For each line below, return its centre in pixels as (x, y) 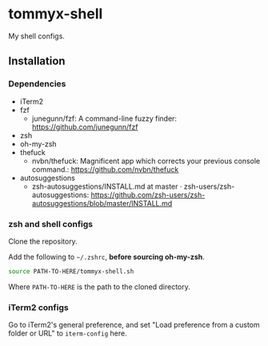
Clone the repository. (43, 241)
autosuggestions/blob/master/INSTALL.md (102, 203)
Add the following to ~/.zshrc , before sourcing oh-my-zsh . (107, 257)
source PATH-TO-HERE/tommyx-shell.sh (71, 271)
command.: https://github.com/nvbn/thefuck (105, 169)
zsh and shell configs (51, 224)
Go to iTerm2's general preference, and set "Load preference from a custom (134, 325)
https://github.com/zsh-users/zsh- (148, 195)
